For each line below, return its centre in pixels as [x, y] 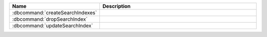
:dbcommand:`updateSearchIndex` [53, 26]
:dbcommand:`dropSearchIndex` [50, 19]
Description [116, 6]
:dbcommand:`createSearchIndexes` [55, 13]
